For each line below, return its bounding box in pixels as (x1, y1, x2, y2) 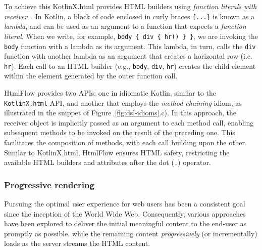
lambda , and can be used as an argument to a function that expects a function (4, 21, 246, 31)
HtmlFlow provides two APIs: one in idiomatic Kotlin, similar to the (4, 88, 216, 98)
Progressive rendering (4, 178, 94, 191)
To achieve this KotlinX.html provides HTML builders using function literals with (4, 1, 257, 11)
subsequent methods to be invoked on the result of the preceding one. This (4, 127, 235, 138)
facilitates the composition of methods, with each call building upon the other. (4, 137, 247, 148)
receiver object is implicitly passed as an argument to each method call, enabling (4, 117, 254, 128)
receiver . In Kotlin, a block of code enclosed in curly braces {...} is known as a (4, 11, 255, 21)
